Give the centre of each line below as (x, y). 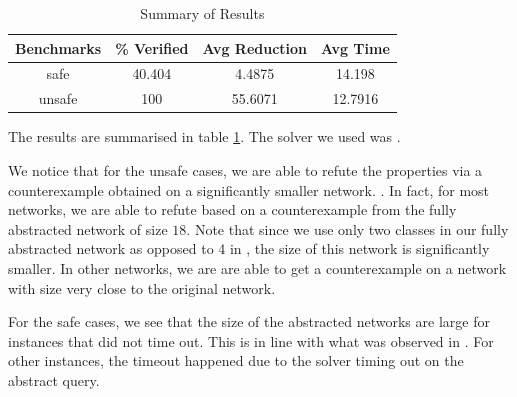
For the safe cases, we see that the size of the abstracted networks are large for (249, 321)
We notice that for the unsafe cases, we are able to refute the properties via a (245, 169)
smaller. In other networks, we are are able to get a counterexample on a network (257, 267)
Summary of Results (202, 13)
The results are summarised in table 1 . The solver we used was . (204, 136)
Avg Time (355, 47)
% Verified (152, 47)
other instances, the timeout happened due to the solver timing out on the (236, 360)
